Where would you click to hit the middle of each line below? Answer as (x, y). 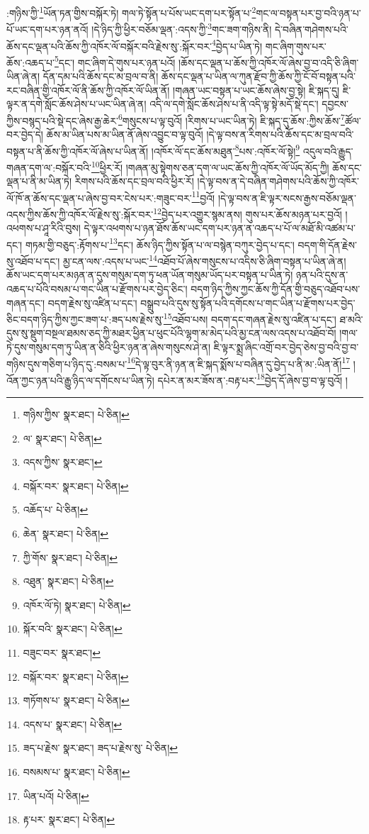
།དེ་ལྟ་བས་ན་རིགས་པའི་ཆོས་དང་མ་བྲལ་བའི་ (280, 134)
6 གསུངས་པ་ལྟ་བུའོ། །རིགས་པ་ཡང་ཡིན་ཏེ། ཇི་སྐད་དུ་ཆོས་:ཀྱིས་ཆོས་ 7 (231, 119)
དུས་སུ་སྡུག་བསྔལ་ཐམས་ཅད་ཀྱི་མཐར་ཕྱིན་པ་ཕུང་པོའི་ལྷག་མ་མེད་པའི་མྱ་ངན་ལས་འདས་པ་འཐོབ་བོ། (171, 333)
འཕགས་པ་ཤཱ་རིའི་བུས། (44, 228)
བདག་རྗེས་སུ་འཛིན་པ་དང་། (92, 302)
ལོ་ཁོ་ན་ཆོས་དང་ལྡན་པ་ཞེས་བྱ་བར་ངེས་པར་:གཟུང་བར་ (99, 198)
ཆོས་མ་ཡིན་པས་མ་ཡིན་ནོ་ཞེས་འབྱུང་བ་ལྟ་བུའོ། (125, 134)
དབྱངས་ (335, 104)
